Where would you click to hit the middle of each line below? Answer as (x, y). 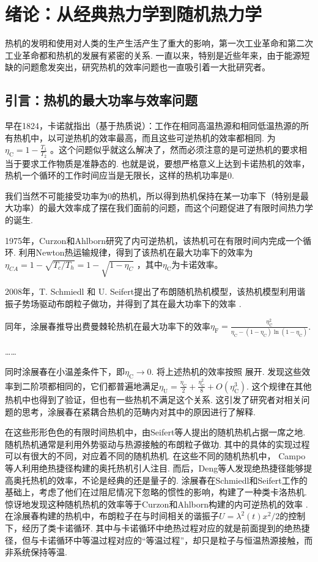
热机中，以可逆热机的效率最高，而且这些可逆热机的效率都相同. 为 (144, 137)
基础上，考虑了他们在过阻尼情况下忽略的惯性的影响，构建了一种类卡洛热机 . (156, 492)
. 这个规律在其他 (279, 386)
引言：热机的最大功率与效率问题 (101, 100)
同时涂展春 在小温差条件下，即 (65, 372)
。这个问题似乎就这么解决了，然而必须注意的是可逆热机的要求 (175, 150)
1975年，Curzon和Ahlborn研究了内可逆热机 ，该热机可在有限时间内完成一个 (154, 240)
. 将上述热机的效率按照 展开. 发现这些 (227, 372)
